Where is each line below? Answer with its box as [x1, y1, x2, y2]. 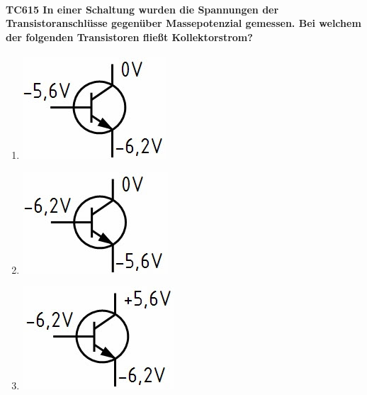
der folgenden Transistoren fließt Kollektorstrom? [6, 29, 253, 44]
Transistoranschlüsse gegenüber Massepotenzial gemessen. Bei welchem [6, 16, 361, 30]
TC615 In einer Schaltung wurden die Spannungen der [6, 1, 279, 16]
